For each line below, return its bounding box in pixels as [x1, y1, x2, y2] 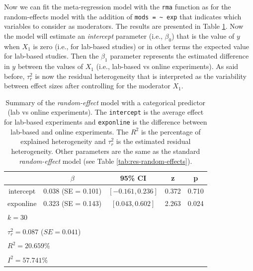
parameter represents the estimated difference [110, 51, 249, 61]
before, [4, 70, 25, 81]
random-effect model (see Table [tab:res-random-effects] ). [19, 155, 192, 166]
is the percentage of [141, 126, 201, 136]
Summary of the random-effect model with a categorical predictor [5, 97, 206, 107]
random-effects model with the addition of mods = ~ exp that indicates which [4, 11, 242, 21]
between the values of [17, 61, 83, 71]
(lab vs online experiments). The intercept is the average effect [7, 107, 204, 117]
